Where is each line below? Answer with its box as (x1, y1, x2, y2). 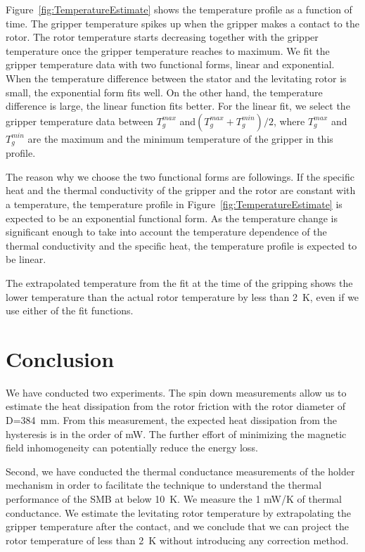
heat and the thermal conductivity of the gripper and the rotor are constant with (6, 183, 356, 198)
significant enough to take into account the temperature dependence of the (6, 224, 327, 239)
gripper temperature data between (6, 113, 153, 128)
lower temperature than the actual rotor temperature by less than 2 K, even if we (6, 289, 359, 304)
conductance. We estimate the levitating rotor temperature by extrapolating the (6, 505, 352, 520)
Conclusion (6, 344, 115, 373)
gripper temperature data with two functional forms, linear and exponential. (6, 57, 335, 72)
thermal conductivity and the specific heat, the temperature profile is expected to (6, 238, 357, 252)
